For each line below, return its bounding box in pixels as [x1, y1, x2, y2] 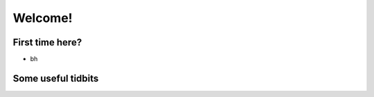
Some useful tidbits [12, 72, 99, 84]
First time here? [12, 36, 82, 48]
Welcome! [12, 10, 73, 25]
